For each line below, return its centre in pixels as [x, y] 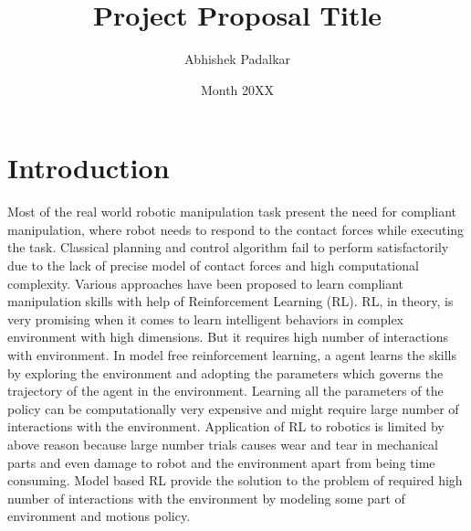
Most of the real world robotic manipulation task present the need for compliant [232, 212]
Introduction [89, 168]
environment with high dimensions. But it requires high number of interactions [228, 337]
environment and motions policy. [99, 516]
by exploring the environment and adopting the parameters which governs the [225, 372]
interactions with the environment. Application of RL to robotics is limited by [226, 426]
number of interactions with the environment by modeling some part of [206, 498]
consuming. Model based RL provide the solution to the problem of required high [235, 480]
